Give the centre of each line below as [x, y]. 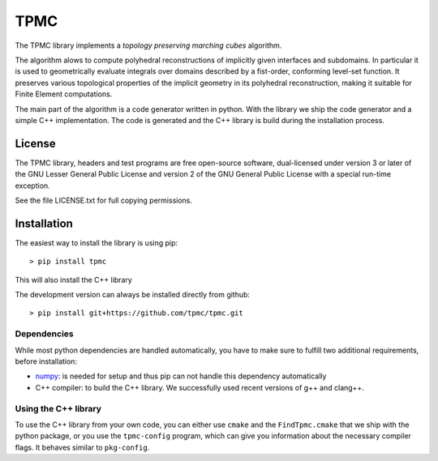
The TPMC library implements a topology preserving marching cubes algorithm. [148, 45]
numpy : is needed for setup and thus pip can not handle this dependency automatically [181, 376]
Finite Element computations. [64, 94]
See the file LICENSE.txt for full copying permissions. [104, 200]
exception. [32, 186]
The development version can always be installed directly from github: [133, 295]
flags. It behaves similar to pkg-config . [82, 447]
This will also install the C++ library [74, 280]
